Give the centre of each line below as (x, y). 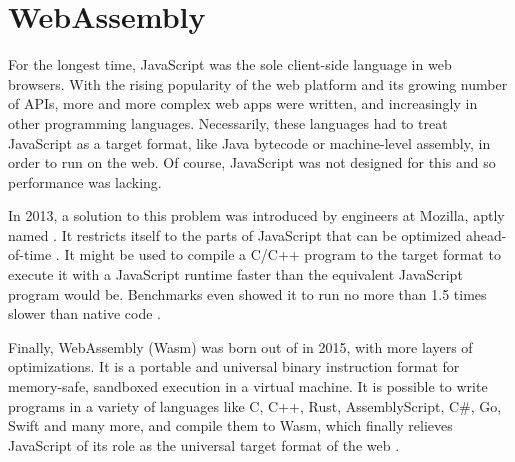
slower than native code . (84, 313)
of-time (30, 254)
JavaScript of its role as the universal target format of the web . (204, 444)
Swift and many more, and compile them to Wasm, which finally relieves (230, 425)
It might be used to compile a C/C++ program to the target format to (282, 254)
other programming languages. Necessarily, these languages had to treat (228, 122)
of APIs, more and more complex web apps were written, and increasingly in (243, 103)
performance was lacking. (85, 181)
